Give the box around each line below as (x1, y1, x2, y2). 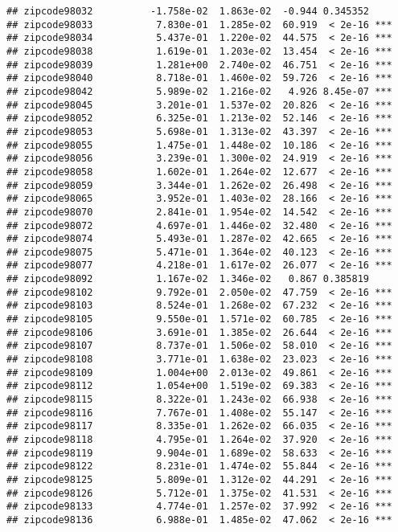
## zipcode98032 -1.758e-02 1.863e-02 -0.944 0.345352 (6, 6, 370, 17)
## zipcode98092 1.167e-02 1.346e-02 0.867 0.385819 (6, 273, 370, 285)
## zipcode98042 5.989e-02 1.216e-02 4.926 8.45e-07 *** (6, 85, 392, 97)
